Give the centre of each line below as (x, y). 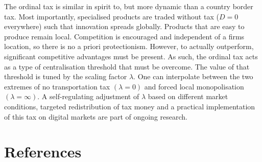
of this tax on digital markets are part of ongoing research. (96, 116)
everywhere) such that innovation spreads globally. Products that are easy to (124, 26)
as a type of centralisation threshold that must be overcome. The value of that (127, 66)
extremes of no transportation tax (57, 86)
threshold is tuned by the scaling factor (66, 76)
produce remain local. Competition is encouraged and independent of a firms (124, 36)
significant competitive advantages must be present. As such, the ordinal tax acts (131, 56)
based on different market (188, 96)
